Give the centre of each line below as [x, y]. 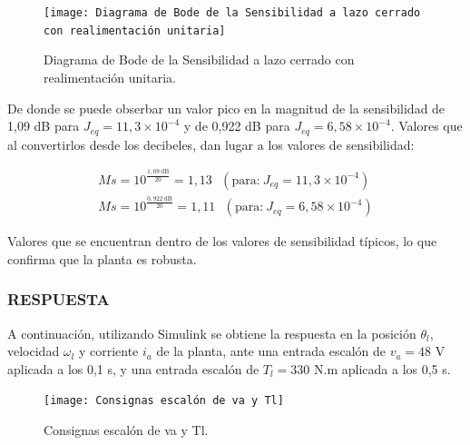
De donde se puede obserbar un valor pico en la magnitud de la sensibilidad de [226, 108]
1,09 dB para [44, 126]
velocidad [34, 351]
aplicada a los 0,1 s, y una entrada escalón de [133, 368]
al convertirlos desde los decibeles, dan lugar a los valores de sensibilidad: [211, 144]
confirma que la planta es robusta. [102, 258]
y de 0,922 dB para [237, 126]
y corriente [108, 351]
